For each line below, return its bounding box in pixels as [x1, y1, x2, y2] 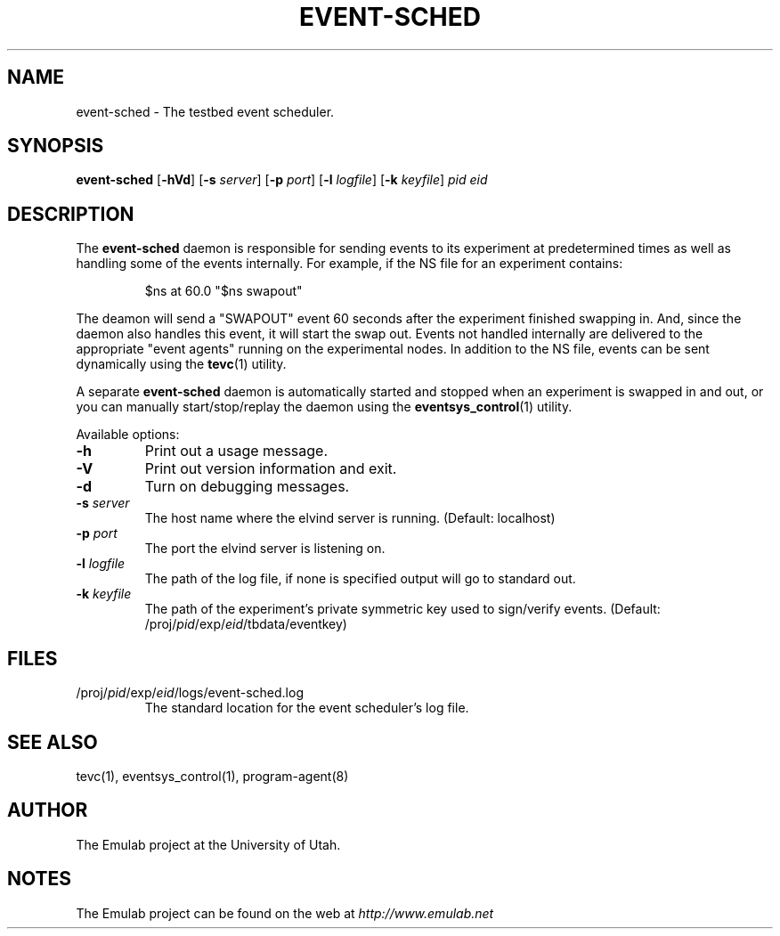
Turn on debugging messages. [144, 477, 350, 496]
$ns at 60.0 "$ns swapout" [144, 283, 303, 299]
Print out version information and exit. [144, 460, 397, 478]
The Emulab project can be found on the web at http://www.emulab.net [76, 905, 494, 921]
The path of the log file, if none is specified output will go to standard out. [144, 571, 576, 587]
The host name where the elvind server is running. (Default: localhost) [144, 510, 556, 526]
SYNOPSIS [7, 134, 104, 158]
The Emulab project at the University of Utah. [76, 836, 341, 852]
